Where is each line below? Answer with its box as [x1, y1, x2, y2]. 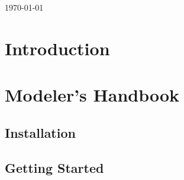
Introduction [5, 36, 110, 60]
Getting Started [5, 158, 104, 176]
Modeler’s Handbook [5, 83, 180, 107]
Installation [5, 123, 76, 141]
